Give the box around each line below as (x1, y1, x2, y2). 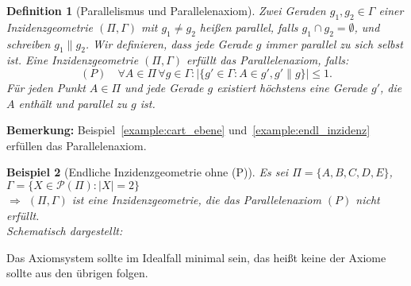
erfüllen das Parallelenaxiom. (6, 137, 147, 153)
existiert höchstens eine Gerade (217, 79, 367, 95)
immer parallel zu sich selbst (265, 35, 403, 52)
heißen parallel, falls (199, 18, 298, 35)
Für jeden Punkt (6, 79, 86, 95)
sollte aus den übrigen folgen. (6, 265, 148, 281)
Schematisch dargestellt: (6, 222, 123, 239)
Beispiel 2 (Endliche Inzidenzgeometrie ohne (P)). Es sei (6, 164, 289, 180)
